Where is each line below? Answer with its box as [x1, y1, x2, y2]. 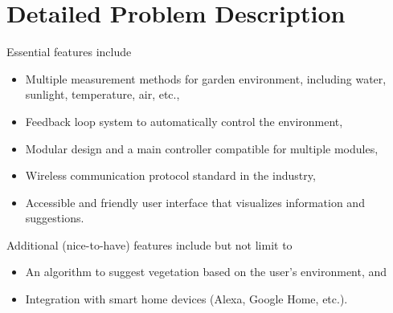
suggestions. [25, 209, 84, 226]
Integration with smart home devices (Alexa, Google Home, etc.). [25, 291, 348, 307]
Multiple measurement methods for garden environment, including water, [25, 70, 387, 87]
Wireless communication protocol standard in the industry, [25, 167, 316, 184]
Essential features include [6, 43, 132, 60]
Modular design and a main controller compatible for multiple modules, [25, 140, 379, 156]
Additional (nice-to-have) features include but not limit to [6, 236, 293, 253]
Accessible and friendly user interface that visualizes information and [25, 193, 365, 210]
